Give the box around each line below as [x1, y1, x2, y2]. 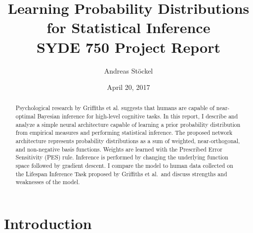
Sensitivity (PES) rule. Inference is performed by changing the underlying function [15, 153, 228, 161]
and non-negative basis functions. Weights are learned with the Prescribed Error [15, 145, 222, 153]
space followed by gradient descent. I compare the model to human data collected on [15, 161, 233, 170]
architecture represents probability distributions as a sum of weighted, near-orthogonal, [15, 137, 240, 145]
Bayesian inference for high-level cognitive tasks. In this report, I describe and [37, 112, 238, 120]
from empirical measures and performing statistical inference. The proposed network [15, 128, 233, 137]
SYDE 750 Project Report [37, 37, 220, 57]
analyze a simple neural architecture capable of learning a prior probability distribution [15, 120, 241, 128]
